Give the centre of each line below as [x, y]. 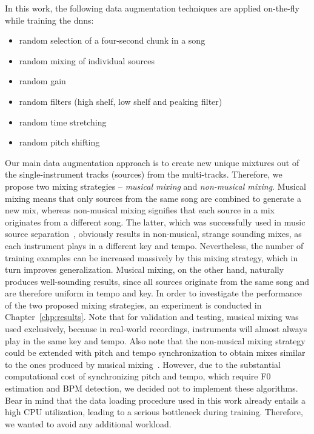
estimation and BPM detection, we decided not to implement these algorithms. [152, 388]
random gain [42, 81]
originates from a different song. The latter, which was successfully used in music [155, 222]
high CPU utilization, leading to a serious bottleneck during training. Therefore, [154, 412]
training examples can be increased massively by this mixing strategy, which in [152, 257]
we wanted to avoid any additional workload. [88, 423]
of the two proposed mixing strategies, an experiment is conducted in [133, 305]
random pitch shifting [59, 142]
